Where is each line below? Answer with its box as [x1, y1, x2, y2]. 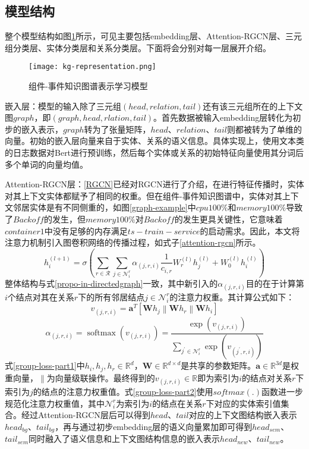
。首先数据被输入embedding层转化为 [153, 111, 293, 124]
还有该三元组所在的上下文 [203, 99, 303, 112]
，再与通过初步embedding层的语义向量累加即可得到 [55, 420, 253, 432]
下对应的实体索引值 [206, 397, 281, 409]
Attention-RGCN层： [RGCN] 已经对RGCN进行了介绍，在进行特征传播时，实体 [5, 178, 304, 190]
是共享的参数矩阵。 [181, 359, 256, 372]
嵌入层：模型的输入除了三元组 [5, 99, 121, 112]
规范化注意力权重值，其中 [5, 397, 105, 409]
